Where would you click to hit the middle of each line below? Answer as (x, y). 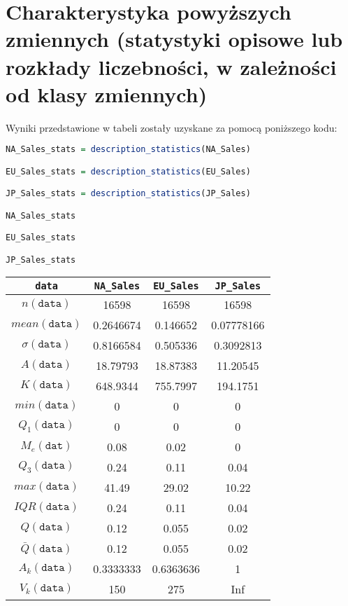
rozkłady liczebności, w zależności (171, 66)
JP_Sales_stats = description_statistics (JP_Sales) (128, 194)
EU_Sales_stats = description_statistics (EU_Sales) (128, 171)
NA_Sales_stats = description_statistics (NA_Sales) (128, 150)
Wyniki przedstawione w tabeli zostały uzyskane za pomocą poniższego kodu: (172, 127)
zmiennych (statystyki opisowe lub (174, 39)
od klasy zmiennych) (107, 94)
